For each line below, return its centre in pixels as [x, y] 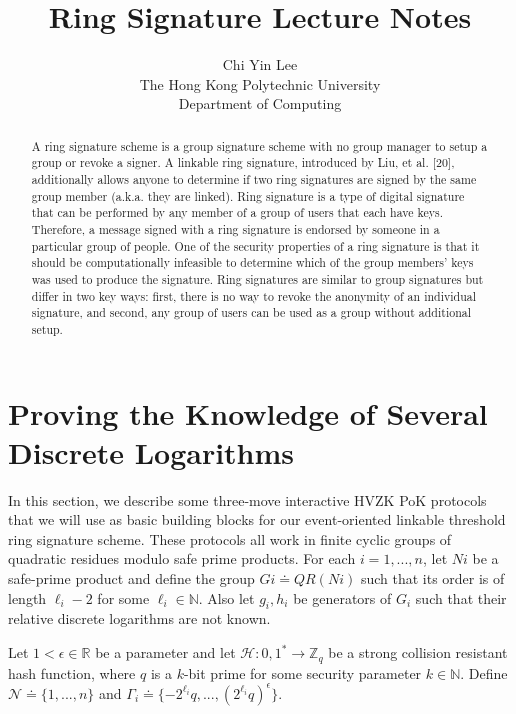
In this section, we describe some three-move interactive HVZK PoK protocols [247, 499]
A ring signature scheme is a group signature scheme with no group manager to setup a [259, 145]
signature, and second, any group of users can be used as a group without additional [251, 312]
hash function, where [72, 672]
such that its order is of [432, 578]
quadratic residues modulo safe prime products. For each [182, 558]
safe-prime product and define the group [131, 578]
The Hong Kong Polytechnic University [260, 83]
